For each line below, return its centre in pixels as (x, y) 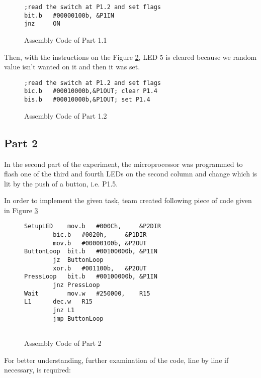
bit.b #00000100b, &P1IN (69, 15)
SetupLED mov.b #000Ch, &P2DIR (93, 226)
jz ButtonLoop (78, 260)
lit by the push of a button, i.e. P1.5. (61, 183)
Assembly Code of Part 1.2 (66, 115)
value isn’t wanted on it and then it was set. (72, 67)
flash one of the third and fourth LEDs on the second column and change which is (131, 174)
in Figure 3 (21, 210)
